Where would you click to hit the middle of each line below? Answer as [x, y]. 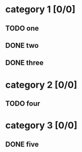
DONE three [24, 63]
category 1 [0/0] [40, 9]
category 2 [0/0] [41, 85]
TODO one [22, 28]
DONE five [22, 144]
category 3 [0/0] [42, 125]
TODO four [23, 103]
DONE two [22, 45]
